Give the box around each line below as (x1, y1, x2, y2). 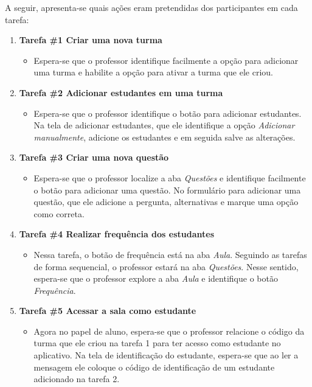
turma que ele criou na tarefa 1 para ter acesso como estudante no (33, 336, 281, 349)
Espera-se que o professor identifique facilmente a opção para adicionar (33, 54, 299, 66)
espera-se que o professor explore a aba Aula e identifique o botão (33, 272, 278, 285)
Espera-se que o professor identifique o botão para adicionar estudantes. (33, 106, 302, 119)
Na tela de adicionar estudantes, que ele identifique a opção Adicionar (33, 119, 295, 131)
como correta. (33, 207, 85, 220)
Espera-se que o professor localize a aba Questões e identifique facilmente (33, 171, 306, 184)
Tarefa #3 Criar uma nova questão (19, 151, 169, 164)
